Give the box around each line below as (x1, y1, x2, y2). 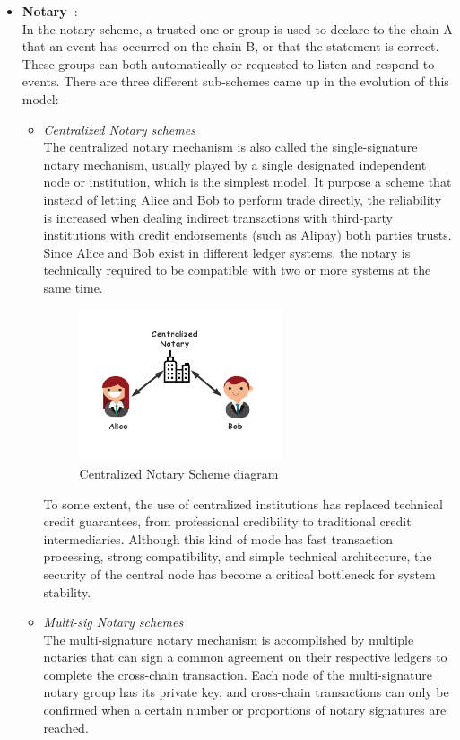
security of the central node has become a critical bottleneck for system (43, 564, 436, 583)
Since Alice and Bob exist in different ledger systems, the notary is (43, 242, 411, 261)
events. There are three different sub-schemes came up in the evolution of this (22, 72, 449, 91)
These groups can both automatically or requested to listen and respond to (22, 54, 435, 73)
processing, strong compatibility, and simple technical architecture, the (43, 547, 432, 566)
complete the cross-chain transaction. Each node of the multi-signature (43, 665, 433, 683)
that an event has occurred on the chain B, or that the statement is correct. (22, 37, 439, 56)
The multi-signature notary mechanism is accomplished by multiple (43, 630, 414, 648)
